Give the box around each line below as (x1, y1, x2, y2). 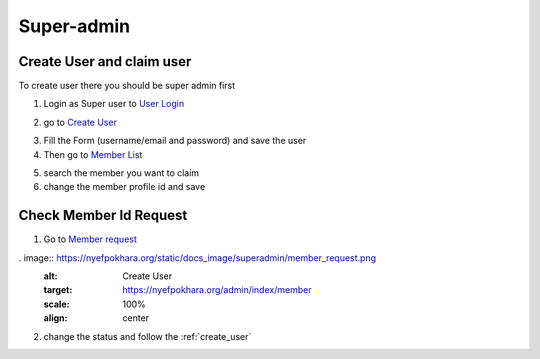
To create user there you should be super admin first (18, 80, 236, 92)
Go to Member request (43, 233, 137, 245)
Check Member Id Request (18, 207, 188, 224)
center (122, 312, 150, 324)
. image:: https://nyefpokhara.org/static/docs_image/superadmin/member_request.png (18, 251, 377, 264)
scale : (43, 298, 70, 310)
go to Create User (43, 116, 117, 128)
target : (43, 284, 73, 296)
